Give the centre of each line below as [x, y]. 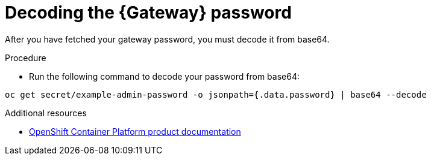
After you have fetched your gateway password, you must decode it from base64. [167, 39]
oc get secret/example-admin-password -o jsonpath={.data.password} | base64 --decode [216, 94]
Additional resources [46, 113]
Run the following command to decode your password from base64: [164, 76]
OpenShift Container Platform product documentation [135, 131]
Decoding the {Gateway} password [148, 13]
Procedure [26, 58]
